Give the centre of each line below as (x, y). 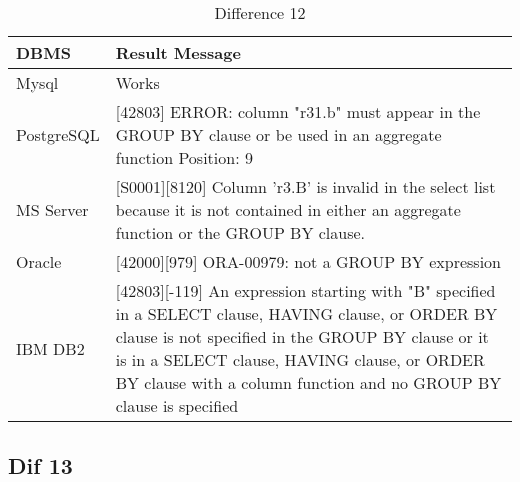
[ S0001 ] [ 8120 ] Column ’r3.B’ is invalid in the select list (305, 186)
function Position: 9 (184, 157)
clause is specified (177, 405)
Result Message (178, 52)
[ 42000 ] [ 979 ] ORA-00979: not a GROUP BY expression (308, 261)
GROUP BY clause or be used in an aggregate (278, 134)
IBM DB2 (50, 348)
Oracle (39, 261)
